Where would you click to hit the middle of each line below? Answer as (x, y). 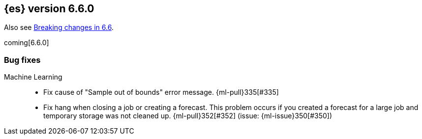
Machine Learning (33, 77)
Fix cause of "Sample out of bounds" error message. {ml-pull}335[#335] (161, 92)
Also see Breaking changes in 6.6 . (59, 28)
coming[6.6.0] (27, 43)
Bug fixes (22, 60)
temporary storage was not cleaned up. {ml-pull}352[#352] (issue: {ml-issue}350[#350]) (188, 116)
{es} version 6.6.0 (49, 9)
